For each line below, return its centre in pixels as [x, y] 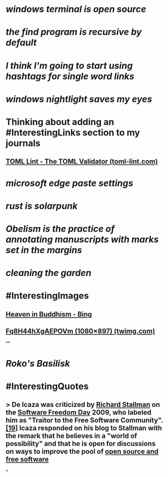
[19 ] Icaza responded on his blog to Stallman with [84, 428]
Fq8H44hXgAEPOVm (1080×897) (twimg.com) [80, 331]
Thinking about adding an [60, 122]
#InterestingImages [47, 296]
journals [23, 143]
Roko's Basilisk [38, 363]
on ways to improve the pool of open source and [82, 452]
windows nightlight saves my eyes [79, 99]
